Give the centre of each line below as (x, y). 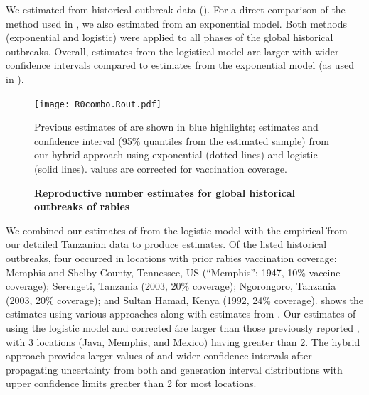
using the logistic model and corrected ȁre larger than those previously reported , (183, 327)
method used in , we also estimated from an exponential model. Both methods (177, 23)
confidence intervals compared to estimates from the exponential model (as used (180, 65)
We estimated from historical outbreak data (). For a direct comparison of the (176, 9)
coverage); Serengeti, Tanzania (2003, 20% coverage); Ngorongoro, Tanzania (171, 286)
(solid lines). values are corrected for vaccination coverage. (161, 168)
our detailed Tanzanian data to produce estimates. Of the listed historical (166, 244)
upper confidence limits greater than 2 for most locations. (131, 383)
